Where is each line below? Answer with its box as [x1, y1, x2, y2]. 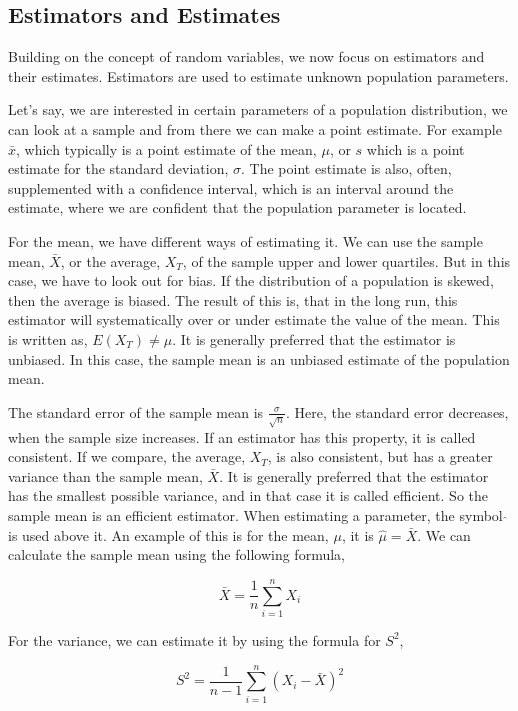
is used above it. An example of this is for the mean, [8, 524, 329, 545]
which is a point [366, 138, 465, 159]
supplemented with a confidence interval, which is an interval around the [8, 177, 454, 198]
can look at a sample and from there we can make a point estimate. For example [8, 118, 502, 139]
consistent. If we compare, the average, [8, 446, 246, 467]
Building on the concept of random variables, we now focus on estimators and [8, 46, 485, 67]
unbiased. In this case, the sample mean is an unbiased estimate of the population [8, 348, 510, 369]
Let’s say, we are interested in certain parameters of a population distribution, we [8, 99, 508, 120]
